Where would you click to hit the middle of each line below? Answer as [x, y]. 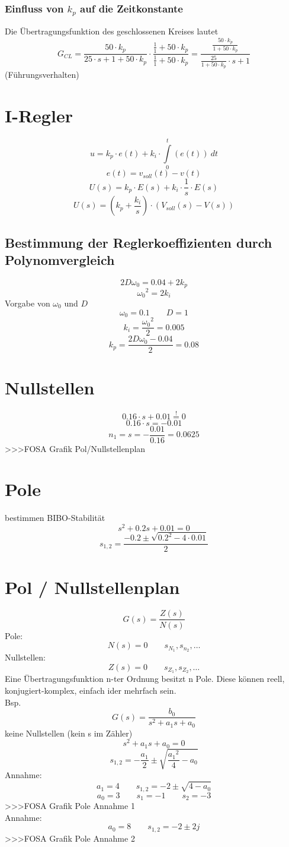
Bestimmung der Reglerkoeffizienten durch [139, 242]
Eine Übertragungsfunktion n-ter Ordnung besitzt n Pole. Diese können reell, [145, 679]
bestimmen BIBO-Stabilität [55, 518]
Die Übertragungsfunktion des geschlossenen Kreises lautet [112, 31]
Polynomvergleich [60, 260]
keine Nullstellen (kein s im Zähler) [69, 733]
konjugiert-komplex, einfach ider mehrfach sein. [91, 690]
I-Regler [39, 116]
